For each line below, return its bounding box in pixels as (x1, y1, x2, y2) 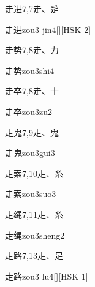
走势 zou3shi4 (5, 64, 55, 76)
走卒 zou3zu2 (5, 105, 52, 117)
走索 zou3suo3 (5, 187, 56, 200)
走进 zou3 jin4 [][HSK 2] (5, 23, 91, 35)
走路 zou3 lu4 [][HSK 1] (5, 269, 88, 282)
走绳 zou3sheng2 (5, 228, 65, 241)
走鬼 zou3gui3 (5, 146, 55, 159)
